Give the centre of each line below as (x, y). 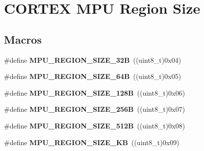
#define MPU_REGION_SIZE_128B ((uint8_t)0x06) (95, 92)
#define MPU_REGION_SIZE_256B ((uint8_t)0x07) (95, 109)
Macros (23, 39)
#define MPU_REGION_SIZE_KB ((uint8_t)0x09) (92, 142)
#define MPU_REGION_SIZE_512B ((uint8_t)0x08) (95, 125)
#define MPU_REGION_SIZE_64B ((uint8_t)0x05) (93, 76)
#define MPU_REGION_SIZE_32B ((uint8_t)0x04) (93, 60)
